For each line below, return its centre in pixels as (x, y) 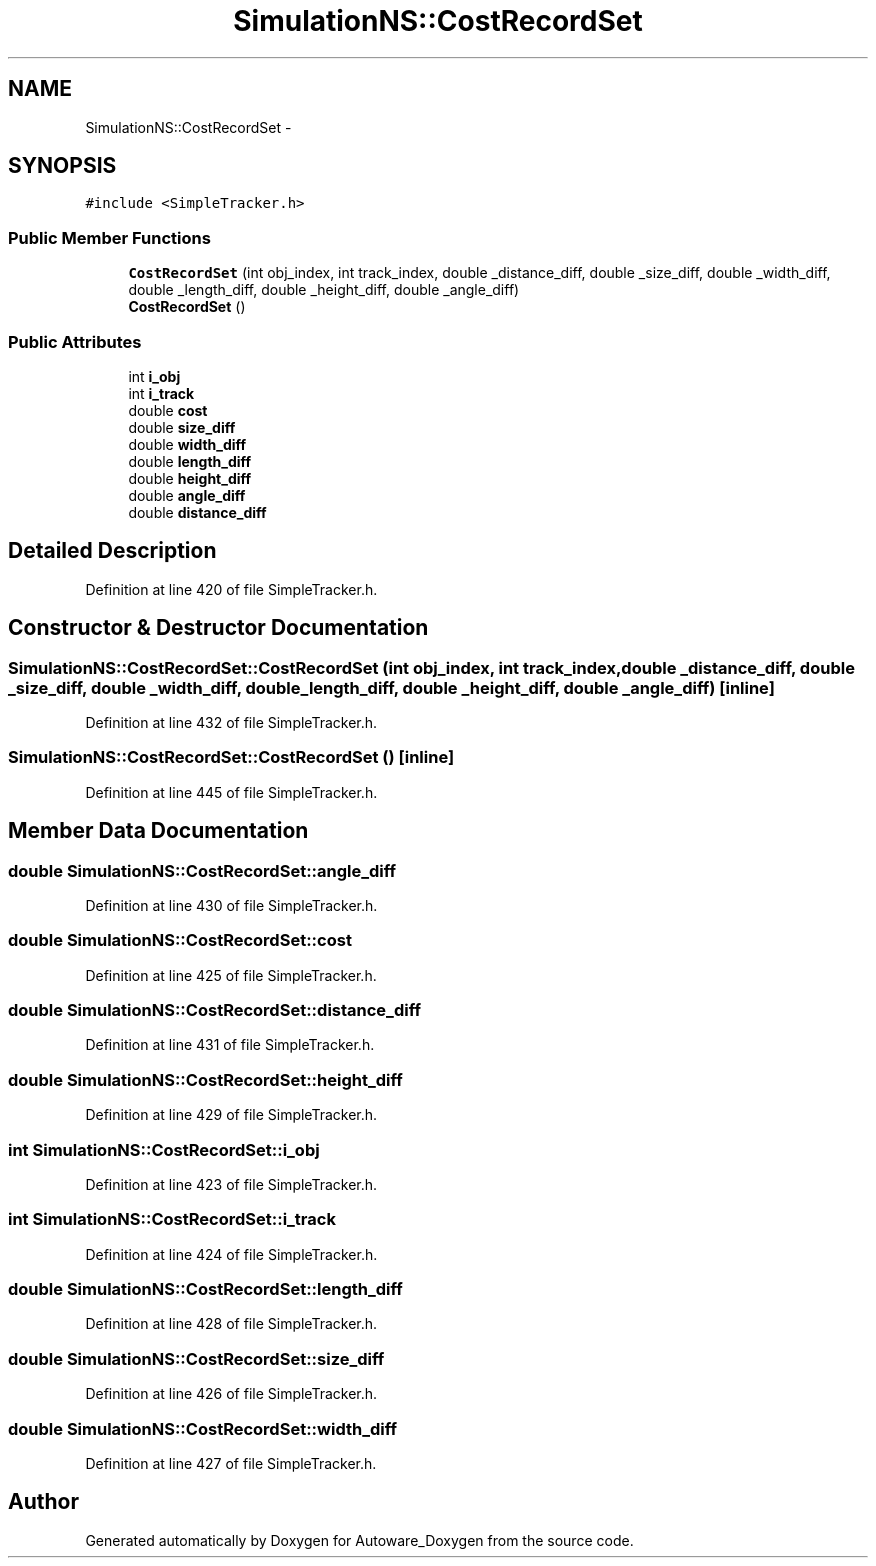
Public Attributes (75, 341)
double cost (168, 410)
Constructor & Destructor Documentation (218, 628)
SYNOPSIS (62, 166)
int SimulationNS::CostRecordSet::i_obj (164, 1149)
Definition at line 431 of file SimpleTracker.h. (230, 1045)
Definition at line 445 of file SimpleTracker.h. (231, 792)
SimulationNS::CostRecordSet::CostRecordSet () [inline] (231, 757)
